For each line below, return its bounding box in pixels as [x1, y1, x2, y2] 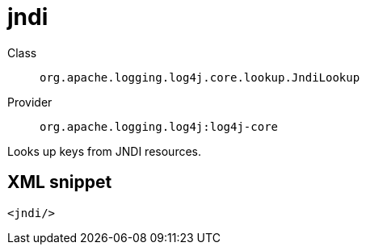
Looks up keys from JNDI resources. [7, 144, 201, 158]
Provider [7, 94, 53, 109]
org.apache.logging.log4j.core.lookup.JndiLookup [40, 70, 360, 84]
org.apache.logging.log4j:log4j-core [40, 119, 279, 133]
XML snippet [7, 172, 112, 193]
